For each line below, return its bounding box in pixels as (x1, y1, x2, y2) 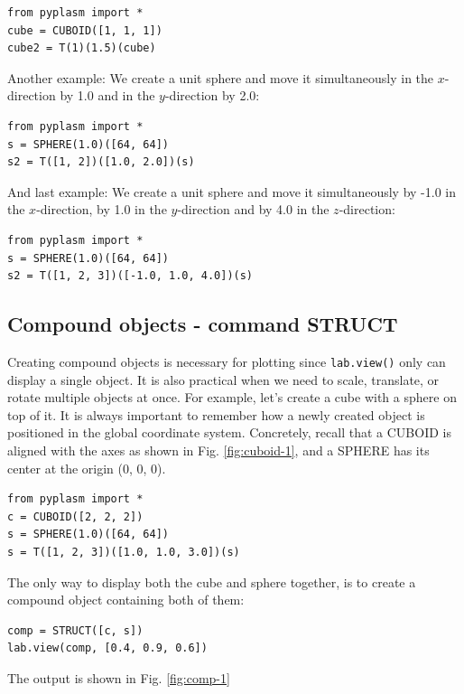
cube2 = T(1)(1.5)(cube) (7, 42, 156, 55)
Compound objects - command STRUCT (7, 310, 398, 338)
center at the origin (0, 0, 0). (7, 458, 166, 477)
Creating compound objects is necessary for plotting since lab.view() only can (7, 352, 446, 370)
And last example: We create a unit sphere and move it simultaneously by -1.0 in (7, 182, 456, 201)
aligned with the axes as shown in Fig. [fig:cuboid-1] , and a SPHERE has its (7, 440, 430, 459)
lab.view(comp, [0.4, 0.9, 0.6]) (7, 642, 208, 655)
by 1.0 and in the (60, 86, 155, 105)
